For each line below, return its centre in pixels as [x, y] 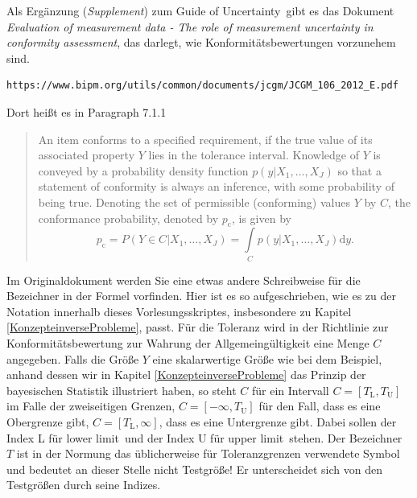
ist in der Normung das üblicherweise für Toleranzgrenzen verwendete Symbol [208, 453]
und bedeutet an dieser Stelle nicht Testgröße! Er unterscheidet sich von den [194, 469]
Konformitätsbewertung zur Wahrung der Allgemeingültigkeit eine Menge [188, 343]
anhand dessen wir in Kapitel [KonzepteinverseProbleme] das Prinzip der [186, 375]
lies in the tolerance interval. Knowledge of [254, 155]
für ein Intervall [290, 390]
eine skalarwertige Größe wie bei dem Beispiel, [267, 358]
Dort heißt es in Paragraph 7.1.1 [87, 111]
